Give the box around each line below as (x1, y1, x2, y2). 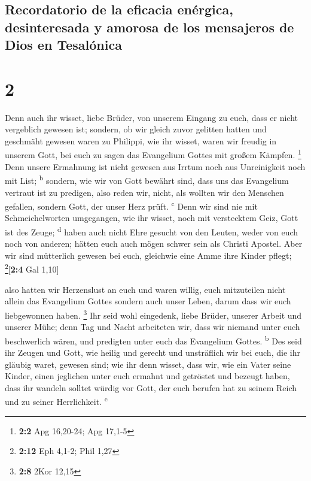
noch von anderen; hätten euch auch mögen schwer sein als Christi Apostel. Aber (5, 237, 303, 250)
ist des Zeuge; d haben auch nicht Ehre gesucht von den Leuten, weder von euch (5, 224, 298, 238)
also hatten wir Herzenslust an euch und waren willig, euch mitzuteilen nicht (5, 283, 286, 295)
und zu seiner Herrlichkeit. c (5, 394, 108, 407)
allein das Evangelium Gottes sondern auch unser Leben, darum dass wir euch (5, 295, 291, 307)
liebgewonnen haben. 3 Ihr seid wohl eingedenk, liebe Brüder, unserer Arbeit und (5, 307, 302, 321)
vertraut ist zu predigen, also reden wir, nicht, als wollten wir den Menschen (5, 186, 284, 198)
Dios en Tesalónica (5, 35, 122, 54)
